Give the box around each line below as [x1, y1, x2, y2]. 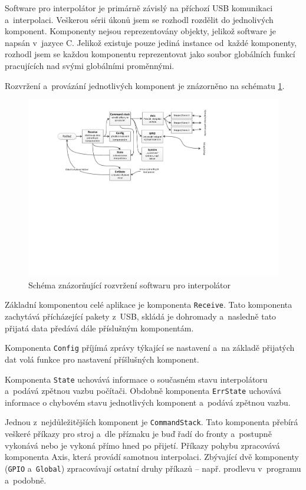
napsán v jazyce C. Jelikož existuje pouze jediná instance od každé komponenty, [5, 36, 297, 48]
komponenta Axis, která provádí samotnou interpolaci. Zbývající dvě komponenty [5, 450, 299, 463]
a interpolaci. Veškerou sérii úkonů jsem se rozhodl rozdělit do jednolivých [5, 13, 274, 25]
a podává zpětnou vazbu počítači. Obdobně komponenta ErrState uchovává [5, 384, 281, 397]
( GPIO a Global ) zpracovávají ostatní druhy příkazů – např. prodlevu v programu [5, 462, 301, 474]
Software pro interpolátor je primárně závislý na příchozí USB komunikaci [5, 2, 273, 14]
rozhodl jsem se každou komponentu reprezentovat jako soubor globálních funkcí [5, 48, 295, 60]
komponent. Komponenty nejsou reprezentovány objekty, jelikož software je [5, 25, 276, 37]
